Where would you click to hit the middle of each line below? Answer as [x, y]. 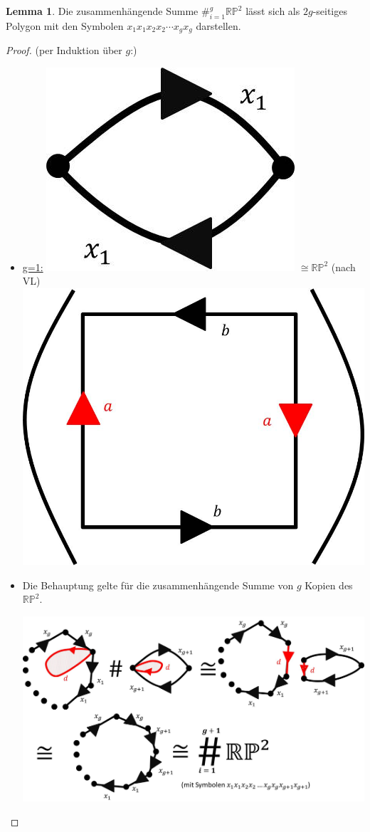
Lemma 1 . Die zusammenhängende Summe [102, 11]
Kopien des [329, 585]
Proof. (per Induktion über [64, 50]
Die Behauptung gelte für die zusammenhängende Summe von [158, 585]
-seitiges [330, 11]
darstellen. [218, 25]
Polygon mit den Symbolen [65, 25]
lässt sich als [273, 11]
